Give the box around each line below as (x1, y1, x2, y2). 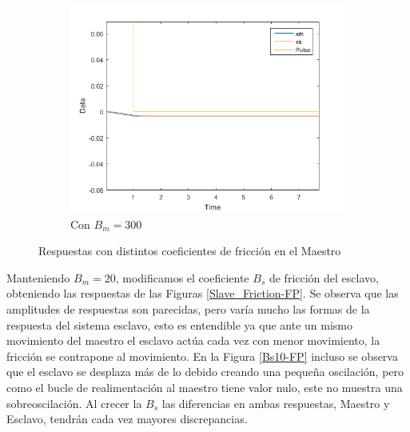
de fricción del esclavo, (269, 269, 379, 286)
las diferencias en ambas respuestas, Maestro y (161, 394, 390, 411)
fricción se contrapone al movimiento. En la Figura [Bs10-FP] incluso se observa (6, 347, 398, 364)
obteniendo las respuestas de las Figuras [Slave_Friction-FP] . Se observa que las (6, 285, 399, 302)
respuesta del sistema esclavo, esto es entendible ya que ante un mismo (6, 316, 353, 333)
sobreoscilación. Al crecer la (6, 394, 142, 411)
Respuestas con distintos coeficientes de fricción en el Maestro (38, 242, 341, 259)
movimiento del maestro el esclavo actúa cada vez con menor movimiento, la (6, 332, 380, 349)
